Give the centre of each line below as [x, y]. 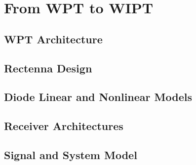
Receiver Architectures [64, 126]
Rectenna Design [48, 68]
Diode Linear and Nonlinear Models [98, 97]
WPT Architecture [53, 39]
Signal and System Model [71, 154]
